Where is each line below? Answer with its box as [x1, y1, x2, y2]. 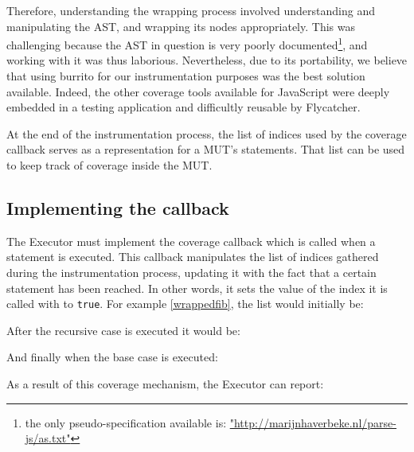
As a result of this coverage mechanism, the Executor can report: [6, 376, 324, 392]
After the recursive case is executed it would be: [6, 321, 240, 338]
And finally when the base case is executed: [6, 349, 218, 365]
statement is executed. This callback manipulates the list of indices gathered [6, 248, 379, 265]
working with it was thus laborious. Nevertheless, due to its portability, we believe [6, 52, 408, 68]
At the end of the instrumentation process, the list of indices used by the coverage [6, 125, 407, 142]
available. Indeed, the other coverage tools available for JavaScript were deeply [6, 83, 390, 99]
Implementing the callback [6, 195, 229, 220]
